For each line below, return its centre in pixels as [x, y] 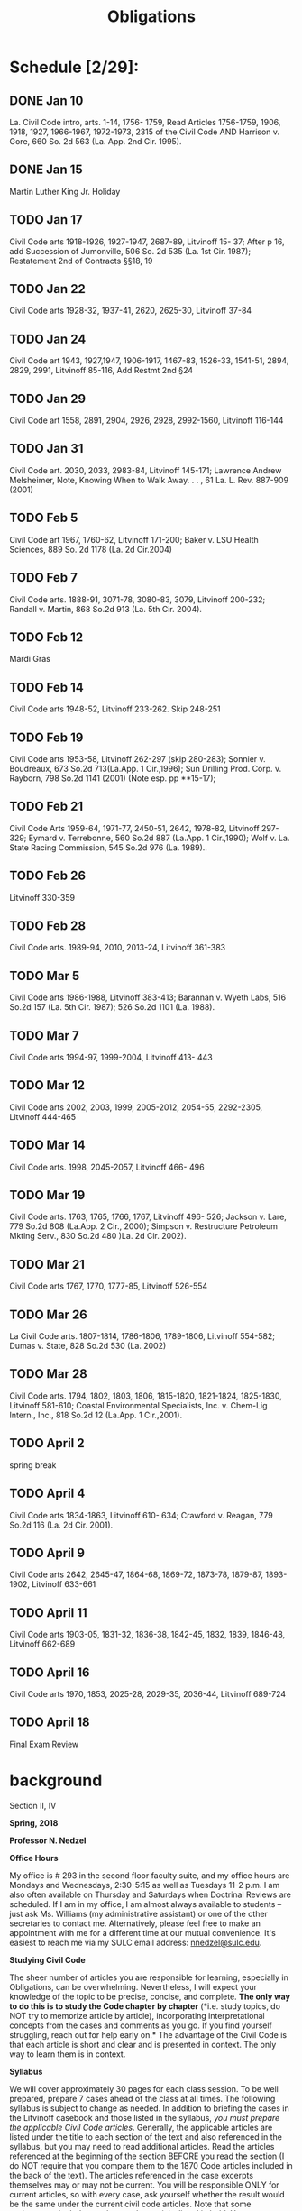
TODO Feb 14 [46, 687]
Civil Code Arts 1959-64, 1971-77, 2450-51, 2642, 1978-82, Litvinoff [134, 828]
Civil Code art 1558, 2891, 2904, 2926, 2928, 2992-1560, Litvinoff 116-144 [146, 420]
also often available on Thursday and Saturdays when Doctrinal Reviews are [150, 1894]
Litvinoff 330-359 [42, 897]
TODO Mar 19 [47, 1195]
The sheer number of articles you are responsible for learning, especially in [149, 1977]
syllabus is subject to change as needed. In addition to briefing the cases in [150, 2108]
